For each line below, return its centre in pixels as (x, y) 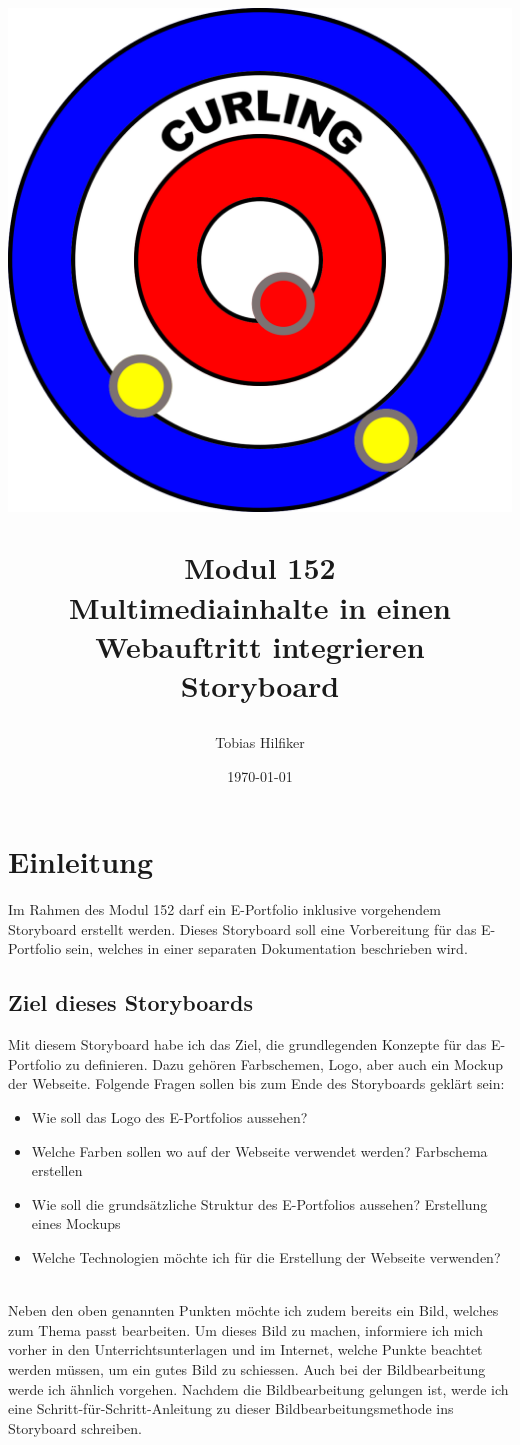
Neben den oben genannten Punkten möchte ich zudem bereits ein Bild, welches (253, 1310)
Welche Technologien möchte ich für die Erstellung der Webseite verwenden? (266, 1256)
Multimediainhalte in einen (260, 606)
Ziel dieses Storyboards (131, 1002)
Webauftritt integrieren (260, 645)
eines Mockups (76, 1223)
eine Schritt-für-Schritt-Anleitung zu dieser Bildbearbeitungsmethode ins (231, 1408)
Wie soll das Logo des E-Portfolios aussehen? (169, 1117)
